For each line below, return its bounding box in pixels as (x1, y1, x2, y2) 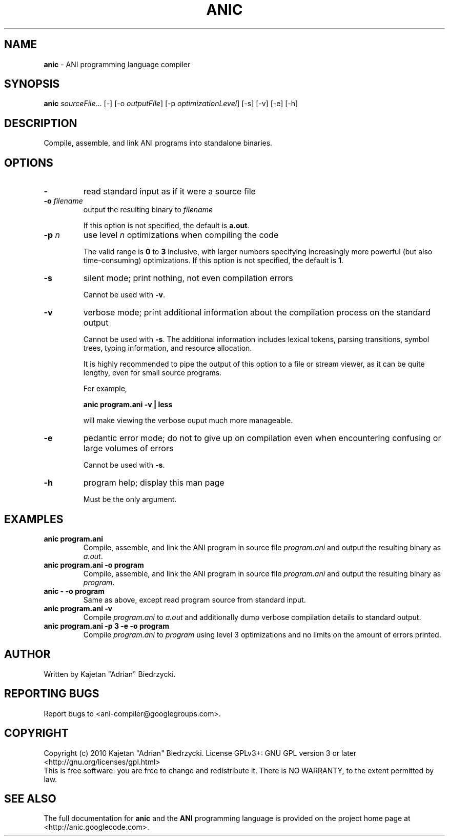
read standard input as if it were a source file (83, 186, 256, 197)
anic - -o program (44, 586, 105, 595)
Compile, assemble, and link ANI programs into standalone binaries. (44, 138, 273, 148)
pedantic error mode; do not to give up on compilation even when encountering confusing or (83, 433, 441, 444)
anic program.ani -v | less (83, 400, 173, 409)
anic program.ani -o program (44, 560, 144, 569)
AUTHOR (4, 648, 51, 661)
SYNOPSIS (4, 77, 60, 91)
